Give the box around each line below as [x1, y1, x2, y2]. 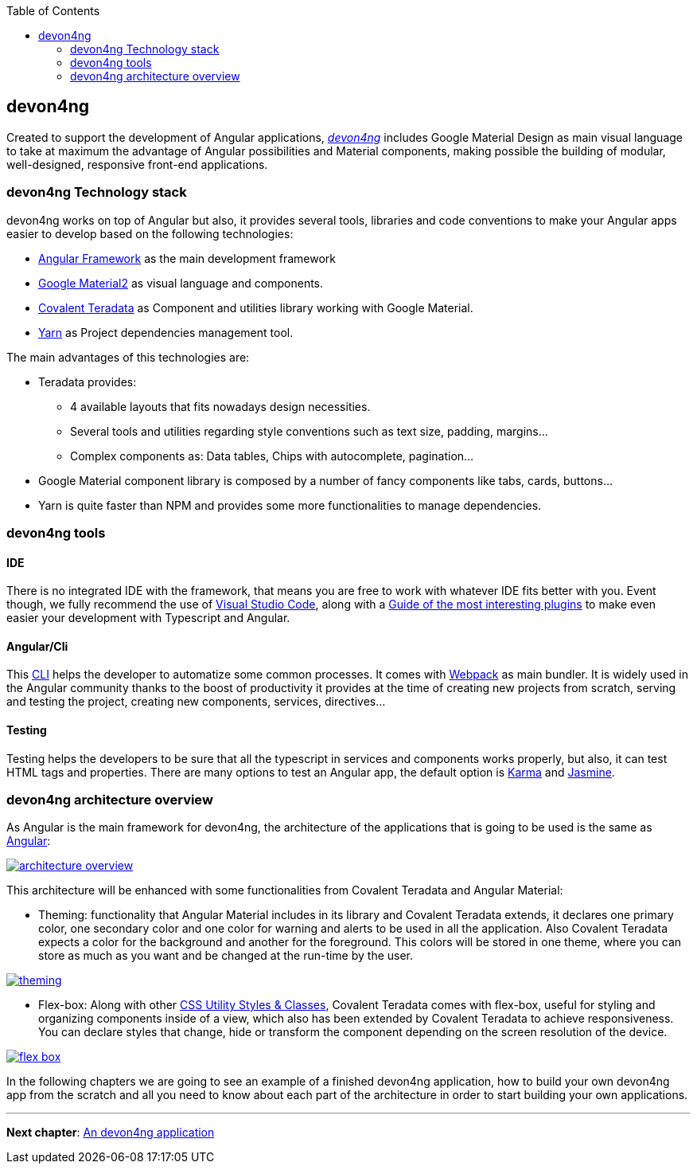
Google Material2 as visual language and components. [38, 276, 324, 290]
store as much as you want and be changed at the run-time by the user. [38, 949, 414, 963]
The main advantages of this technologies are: [6, 350, 250, 364]
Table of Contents [6, 4, 100, 18]
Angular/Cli [6, 639, 68, 653]
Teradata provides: [38, 374, 137, 389]
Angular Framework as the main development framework [38, 251, 337, 265]
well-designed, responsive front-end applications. [6, 157, 268, 171]
